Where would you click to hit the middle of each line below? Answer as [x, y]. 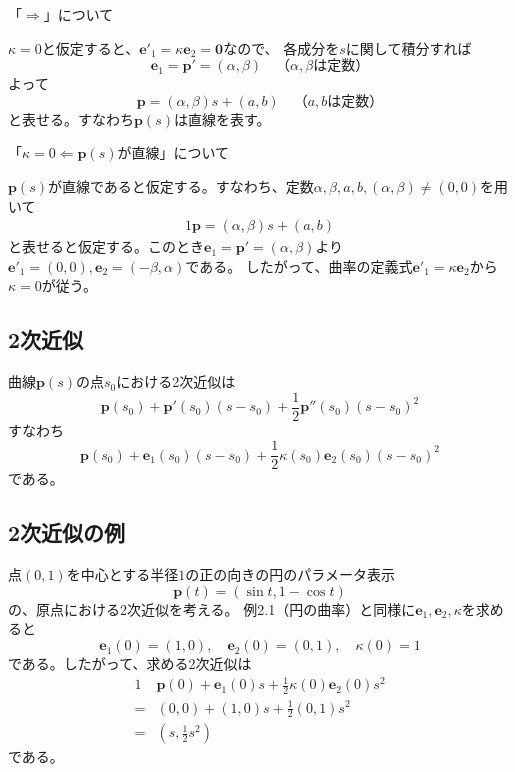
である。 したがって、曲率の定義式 [299, 265]
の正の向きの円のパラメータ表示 [290, 574]
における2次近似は [176, 381]
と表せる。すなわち [71, 118]
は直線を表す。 [222, 118]
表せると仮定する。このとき [112, 246]
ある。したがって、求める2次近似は [136, 663]
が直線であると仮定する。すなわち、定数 [181, 185]
